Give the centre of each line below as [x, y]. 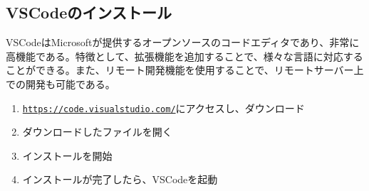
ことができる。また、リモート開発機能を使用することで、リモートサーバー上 [185, 70]
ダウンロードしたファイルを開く [97, 132]
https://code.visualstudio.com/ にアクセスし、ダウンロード [163, 108]
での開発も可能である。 [61, 83]
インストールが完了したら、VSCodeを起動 [120, 179]
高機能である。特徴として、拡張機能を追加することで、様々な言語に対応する [184, 56]
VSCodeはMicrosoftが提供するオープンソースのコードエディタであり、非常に [183, 42]
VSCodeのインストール [89, 12]
